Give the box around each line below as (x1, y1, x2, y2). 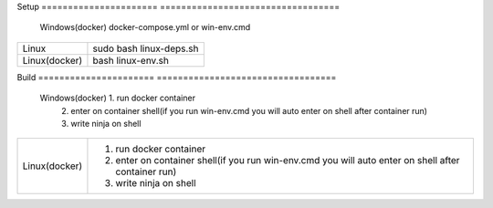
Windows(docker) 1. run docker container (39, 92, 196, 104)
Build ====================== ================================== (16, 71, 337, 82)
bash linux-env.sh (92, 54, 169, 67)
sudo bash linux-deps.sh (92, 42, 199, 55)
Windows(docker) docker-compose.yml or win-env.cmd (39, 22, 251, 33)
